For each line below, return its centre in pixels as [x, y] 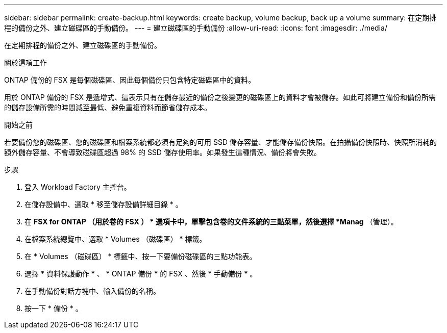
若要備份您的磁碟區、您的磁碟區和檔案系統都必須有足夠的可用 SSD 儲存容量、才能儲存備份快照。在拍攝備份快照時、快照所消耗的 [220, 142]
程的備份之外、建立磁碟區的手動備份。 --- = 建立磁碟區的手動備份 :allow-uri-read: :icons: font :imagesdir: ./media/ [196, 28]
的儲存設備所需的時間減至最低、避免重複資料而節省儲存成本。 [108, 107]
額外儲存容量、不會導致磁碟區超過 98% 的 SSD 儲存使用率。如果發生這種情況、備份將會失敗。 [163, 152]
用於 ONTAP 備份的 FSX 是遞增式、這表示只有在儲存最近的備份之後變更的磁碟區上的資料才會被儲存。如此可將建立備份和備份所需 [220, 97]
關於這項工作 [26, 62]
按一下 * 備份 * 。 [54, 308]
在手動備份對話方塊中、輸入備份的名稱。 [92, 291]
